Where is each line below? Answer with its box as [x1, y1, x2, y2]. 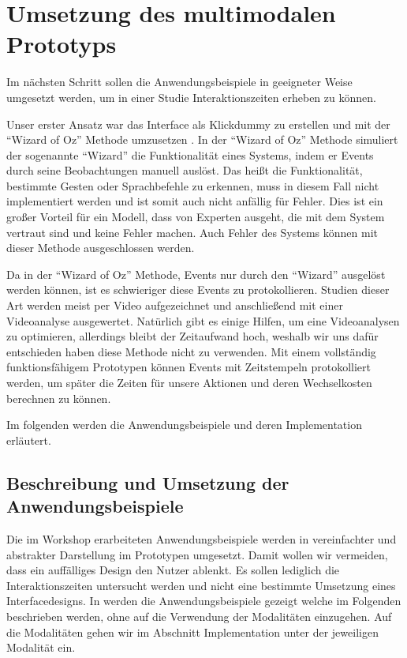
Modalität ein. [6, 639, 76, 656]
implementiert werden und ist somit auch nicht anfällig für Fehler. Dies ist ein [6, 193, 383, 209]
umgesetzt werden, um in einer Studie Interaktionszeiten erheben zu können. [6, 88, 376, 105]
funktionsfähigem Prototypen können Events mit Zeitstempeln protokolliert [6, 359, 372, 375]
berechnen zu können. [6, 389, 111, 406]
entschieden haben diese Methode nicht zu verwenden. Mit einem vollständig [6, 343, 376, 359]
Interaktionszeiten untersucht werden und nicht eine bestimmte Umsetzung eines [6, 577, 396, 593]
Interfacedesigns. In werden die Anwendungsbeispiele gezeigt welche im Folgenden [6, 592, 401, 609]
